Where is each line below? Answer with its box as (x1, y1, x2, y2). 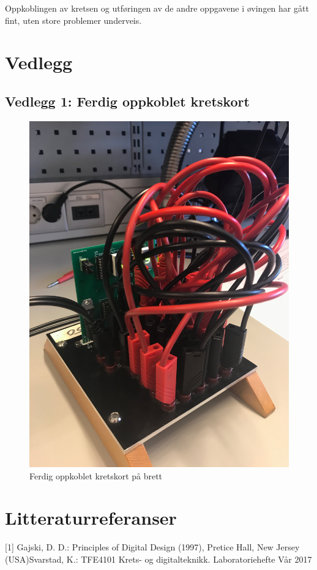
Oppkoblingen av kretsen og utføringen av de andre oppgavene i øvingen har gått (5, 2, 309, 14)
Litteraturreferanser (5, 505, 177, 530)
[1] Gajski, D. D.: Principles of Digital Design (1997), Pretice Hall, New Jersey (5, 541, 300, 553)
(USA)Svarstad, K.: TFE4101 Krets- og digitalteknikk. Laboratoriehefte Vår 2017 (5, 553, 312, 565)
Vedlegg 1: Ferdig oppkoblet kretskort (5, 91, 250, 110)
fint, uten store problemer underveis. (5, 13, 142, 26)
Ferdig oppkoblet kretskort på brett (29, 469, 163, 482)
